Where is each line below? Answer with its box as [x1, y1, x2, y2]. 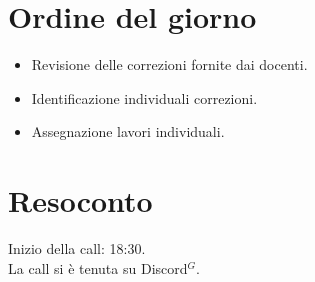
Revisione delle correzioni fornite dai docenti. [31, 54, 308, 75]
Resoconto [8, 180, 153, 221]
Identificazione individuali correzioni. [31, 87, 258, 108]
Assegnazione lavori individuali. [31, 121, 225, 142]
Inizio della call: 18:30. [8, 238, 146, 259]
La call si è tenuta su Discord [8, 257, 188, 278]
